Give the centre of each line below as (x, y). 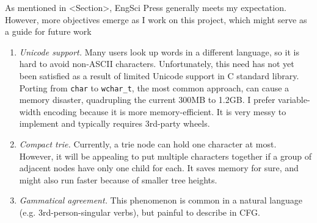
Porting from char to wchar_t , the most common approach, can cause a (154, 87)
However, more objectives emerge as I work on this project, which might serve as (156, 19)
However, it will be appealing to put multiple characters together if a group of (166, 156)
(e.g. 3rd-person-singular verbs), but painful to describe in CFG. (140, 212)
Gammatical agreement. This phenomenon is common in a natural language (161, 200)
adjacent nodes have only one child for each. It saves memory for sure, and (159, 168)
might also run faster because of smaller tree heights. (118, 179)
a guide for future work (48, 31)
